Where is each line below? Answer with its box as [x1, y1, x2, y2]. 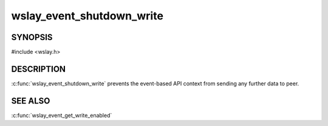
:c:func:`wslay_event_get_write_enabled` [11, 111, 112, 119]
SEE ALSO [11, 96, 50, 106]
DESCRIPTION [11, 64, 66, 74]
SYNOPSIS [11, 32, 53, 42]
